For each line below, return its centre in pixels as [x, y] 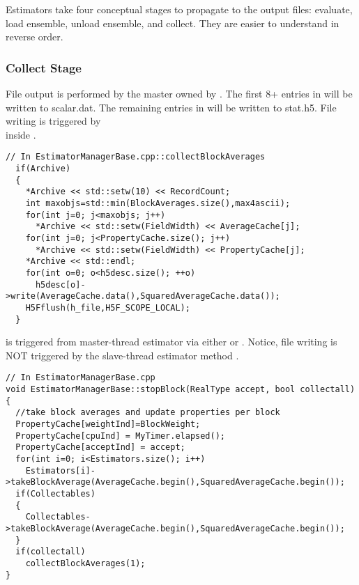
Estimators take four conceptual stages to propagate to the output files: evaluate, [179, 9]
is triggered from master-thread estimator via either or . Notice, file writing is [171, 342]
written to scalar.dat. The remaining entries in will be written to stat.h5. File [171, 107]
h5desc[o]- [60, 284]
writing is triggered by [53, 121]
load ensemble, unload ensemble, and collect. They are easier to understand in [173, 23]
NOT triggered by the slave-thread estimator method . [122, 355]
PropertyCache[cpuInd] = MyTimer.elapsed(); [120, 436]
